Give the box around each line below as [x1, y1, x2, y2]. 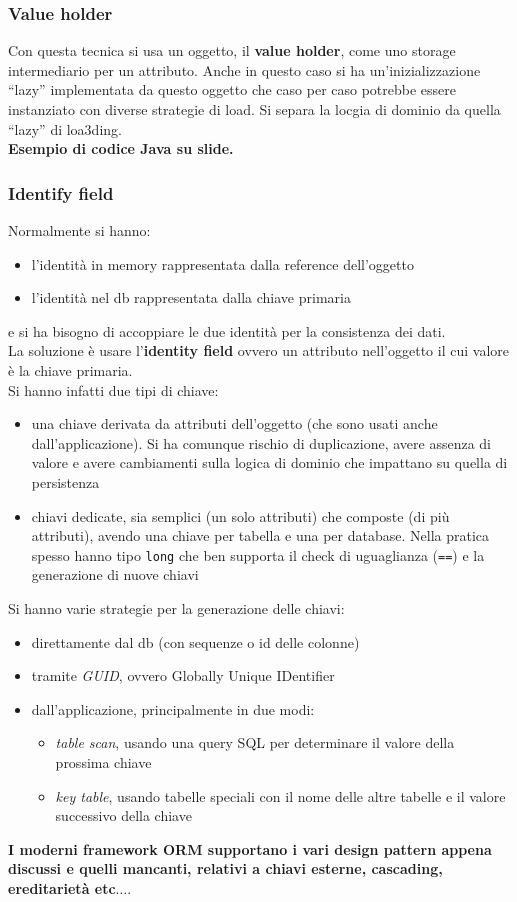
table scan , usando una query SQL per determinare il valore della [55, 732, 455, 753]
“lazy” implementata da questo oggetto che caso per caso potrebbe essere [8, 79, 457, 100]
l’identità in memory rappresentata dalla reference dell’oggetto [31, 253, 414, 274]
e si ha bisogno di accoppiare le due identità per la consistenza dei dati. [8, 320, 446, 341]
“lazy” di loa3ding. [8, 118, 122, 139]
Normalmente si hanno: [8, 220, 151, 240]
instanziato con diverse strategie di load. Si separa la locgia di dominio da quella [8, 99, 501, 119]
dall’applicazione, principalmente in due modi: [31, 698, 315, 719]
